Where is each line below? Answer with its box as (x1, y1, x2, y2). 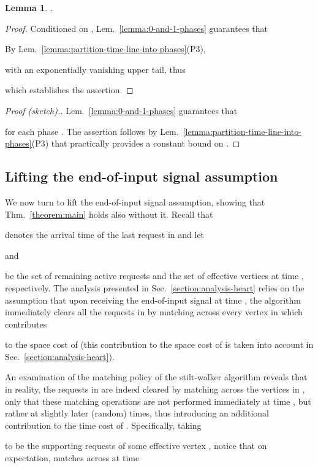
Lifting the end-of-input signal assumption (5, 167, 278, 186)
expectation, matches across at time (5, 451, 140, 464)
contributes (5, 317, 47, 330)
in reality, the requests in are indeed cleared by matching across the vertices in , (5, 383, 305, 396)
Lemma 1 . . (5, 1, 53, 13)
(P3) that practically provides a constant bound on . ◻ (31, 137, 240, 150)
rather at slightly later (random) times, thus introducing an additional (5, 407, 269, 420)
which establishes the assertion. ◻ (5, 83, 134, 96)
